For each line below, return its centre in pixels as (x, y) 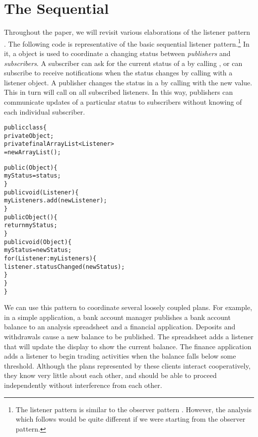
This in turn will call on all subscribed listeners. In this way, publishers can (119, 92)
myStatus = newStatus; (38, 250)
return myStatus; (31, 225)
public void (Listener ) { (41, 192)
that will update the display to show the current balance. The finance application (128, 346)
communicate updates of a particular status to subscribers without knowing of (123, 101)
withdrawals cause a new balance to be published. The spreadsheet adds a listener (129, 337)
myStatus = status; (32, 176)
